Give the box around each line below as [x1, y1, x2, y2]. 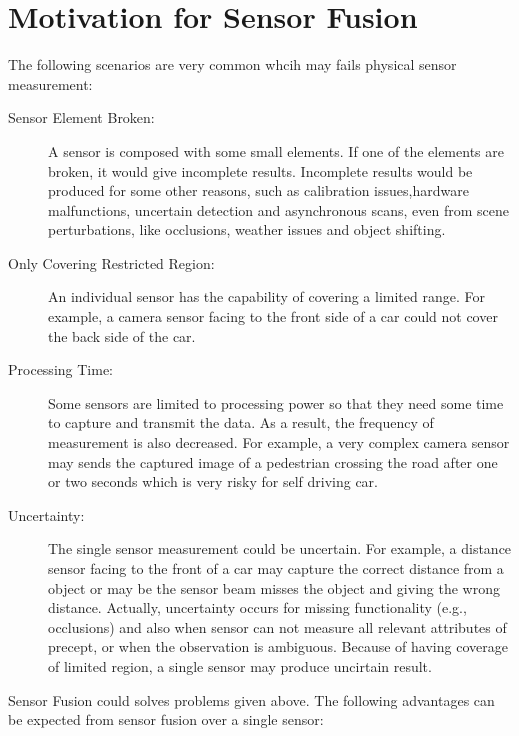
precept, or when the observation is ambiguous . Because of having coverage [48, 636, 508, 657]
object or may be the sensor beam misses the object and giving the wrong [48, 577, 500, 598]
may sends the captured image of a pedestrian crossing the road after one [48, 451, 498, 472]
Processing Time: [8, 359, 113, 380]
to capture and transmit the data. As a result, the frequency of [48, 412, 434, 433]
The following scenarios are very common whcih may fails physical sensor [8, 54, 457, 75]
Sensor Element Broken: [8, 107, 155, 128]
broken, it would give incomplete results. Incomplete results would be [48, 160, 473, 181]
